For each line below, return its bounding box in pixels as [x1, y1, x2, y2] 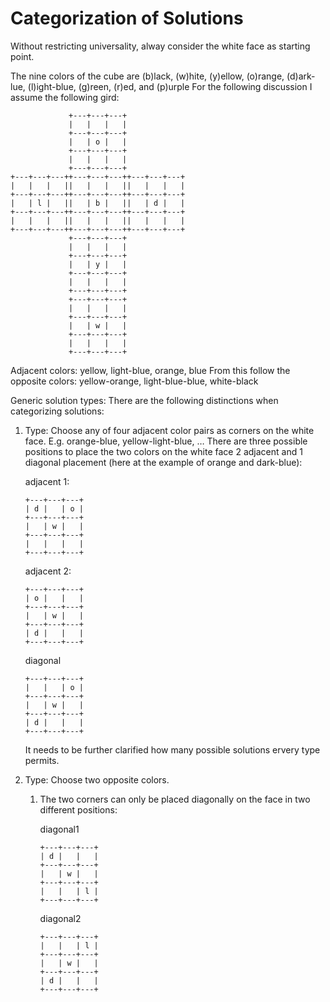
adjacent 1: [24, 475, 70, 487]
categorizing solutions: [10, 405, 105, 417]
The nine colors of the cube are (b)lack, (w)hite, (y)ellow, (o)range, [10, 70, 285, 82]
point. [10, 50, 35, 62]
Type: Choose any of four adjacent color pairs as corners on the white [24, 424, 315, 436]
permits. [24, 754, 60, 766]
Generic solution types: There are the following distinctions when [10, 394, 279, 406]
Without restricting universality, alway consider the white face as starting [10, 40, 311, 52]
